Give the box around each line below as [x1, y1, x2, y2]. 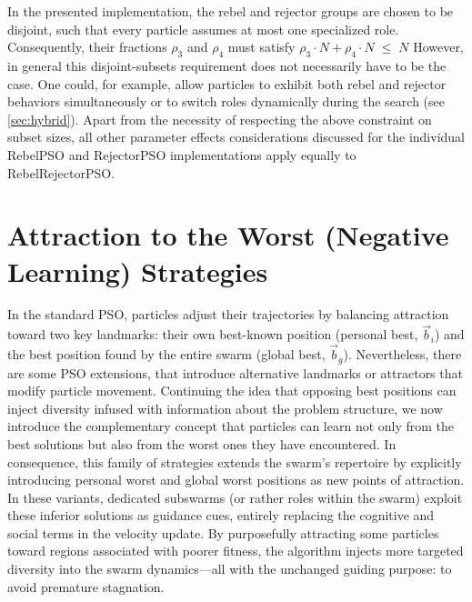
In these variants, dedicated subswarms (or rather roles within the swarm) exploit [7, 487, 463, 507]
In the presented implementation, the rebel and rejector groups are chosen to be [7, 2, 454, 20]
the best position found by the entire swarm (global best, [7, 345, 326, 364]
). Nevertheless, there [343, 345, 462, 364]
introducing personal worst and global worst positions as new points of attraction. [7, 470, 465, 489]
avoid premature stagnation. [7, 577, 165, 596]
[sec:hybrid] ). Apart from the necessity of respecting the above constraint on [7, 109, 432, 128]
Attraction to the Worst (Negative [7, 216, 449, 254]
